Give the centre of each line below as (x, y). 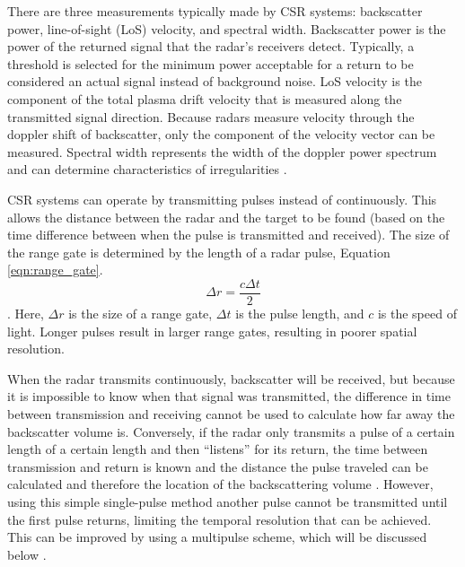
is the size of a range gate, (140, 313)
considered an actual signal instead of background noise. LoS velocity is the (215, 81)
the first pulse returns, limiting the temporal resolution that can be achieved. (219, 519)
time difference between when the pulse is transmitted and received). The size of (228, 235)
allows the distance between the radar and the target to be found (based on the (226, 217)
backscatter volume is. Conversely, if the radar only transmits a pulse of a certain (231, 431)
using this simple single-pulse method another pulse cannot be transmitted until (228, 501)
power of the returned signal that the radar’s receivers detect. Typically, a (211, 46)
